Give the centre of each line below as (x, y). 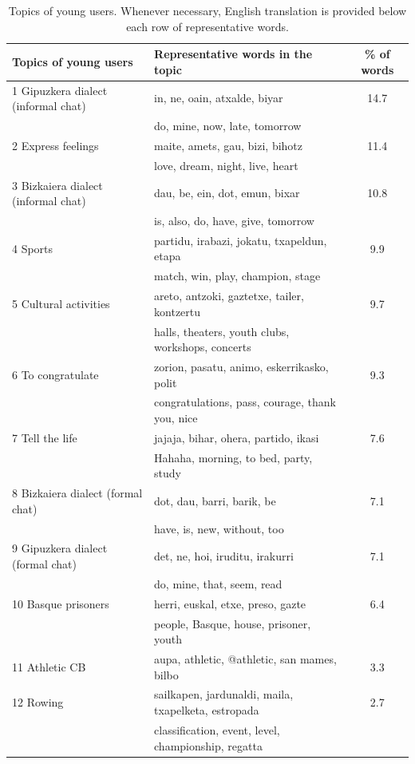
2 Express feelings (55, 145)
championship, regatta (208, 745)
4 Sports (33, 248)
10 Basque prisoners (61, 603)
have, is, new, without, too (219, 528)
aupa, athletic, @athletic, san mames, (245, 659)
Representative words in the (233, 54)
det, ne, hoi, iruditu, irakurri (224, 556)
